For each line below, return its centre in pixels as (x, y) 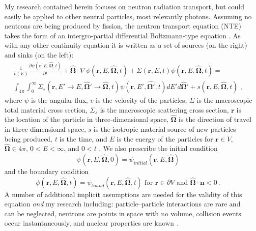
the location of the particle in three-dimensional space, (86, 119)
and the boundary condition (47, 171)
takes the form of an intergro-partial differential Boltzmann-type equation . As (123, 35)
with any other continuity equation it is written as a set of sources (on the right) (126, 45)
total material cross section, (46, 109)
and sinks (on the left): (39, 54)
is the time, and (83, 138)
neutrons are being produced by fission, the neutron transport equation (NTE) (123, 26)
